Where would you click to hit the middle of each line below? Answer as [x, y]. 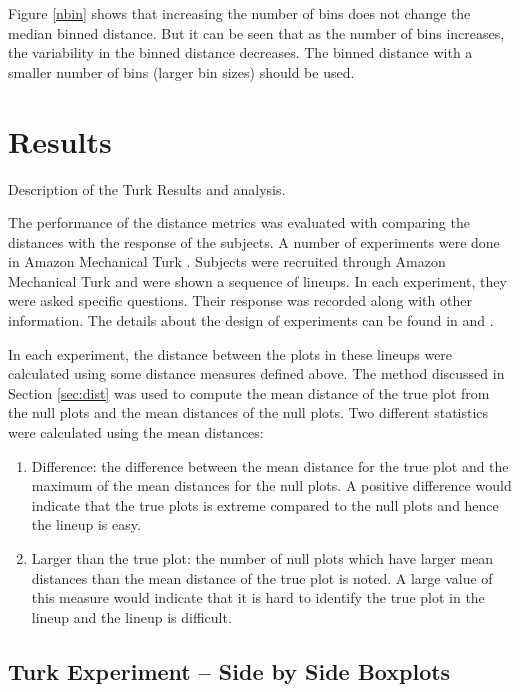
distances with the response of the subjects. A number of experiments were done [254, 241]
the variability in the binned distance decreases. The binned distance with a [240, 52]
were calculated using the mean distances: [136, 432]
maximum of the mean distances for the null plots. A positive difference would [271, 485]
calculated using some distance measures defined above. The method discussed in [256, 373]
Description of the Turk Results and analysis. [147, 188]
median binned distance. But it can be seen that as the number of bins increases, [256, 32]
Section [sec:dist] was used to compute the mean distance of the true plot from [249, 392]
